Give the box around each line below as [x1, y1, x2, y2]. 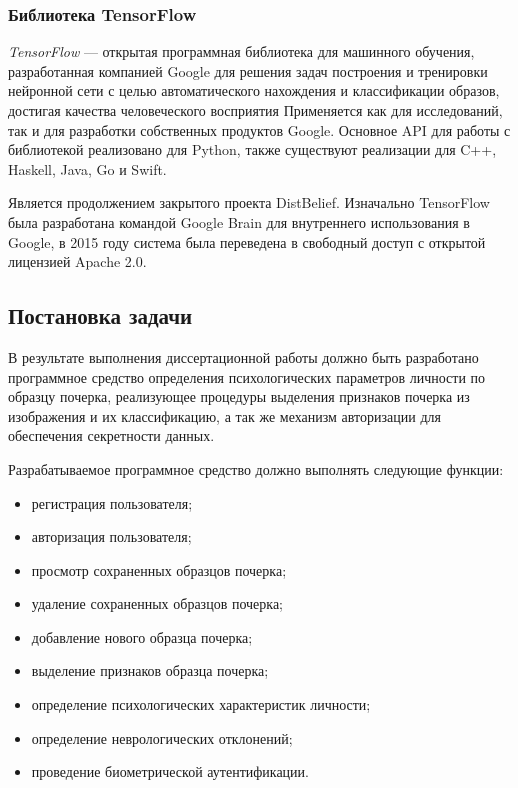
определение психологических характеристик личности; [31, 694, 371, 715]
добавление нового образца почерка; [31, 626, 253, 647]
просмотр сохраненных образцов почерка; [31, 559, 287, 580]
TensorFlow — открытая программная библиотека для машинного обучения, [8, 41, 475, 62]
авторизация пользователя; [31, 526, 192, 547]
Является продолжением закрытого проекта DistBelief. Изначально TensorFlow [8, 192, 490, 213]
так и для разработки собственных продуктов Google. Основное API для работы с [8, 119, 511, 140]
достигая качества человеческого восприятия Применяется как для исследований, [8, 100, 503, 120]
